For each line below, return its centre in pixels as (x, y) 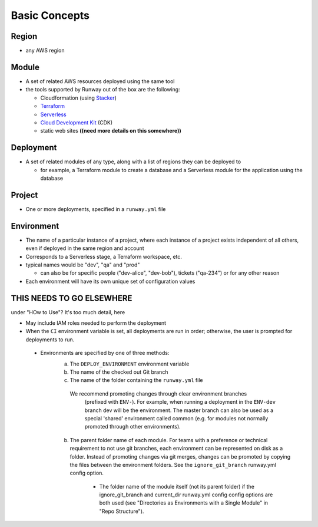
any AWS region (45, 51)
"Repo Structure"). (122, 511)
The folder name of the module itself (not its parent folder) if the (177, 486)
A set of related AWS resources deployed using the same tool (100, 81)
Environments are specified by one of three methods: (105, 353)
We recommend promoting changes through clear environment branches (158, 393)
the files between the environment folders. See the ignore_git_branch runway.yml (173, 465)
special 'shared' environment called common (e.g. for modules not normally (176, 418)
